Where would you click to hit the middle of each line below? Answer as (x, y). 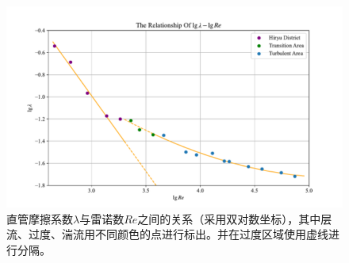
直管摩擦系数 (40, 218)
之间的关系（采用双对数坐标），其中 (229, 218)
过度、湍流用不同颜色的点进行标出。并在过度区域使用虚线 (178, 234)
